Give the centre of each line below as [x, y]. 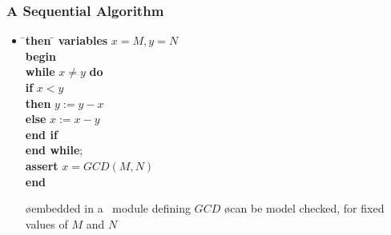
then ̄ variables [67, 40]
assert [42, 165]
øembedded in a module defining [108, 208]
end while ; [54, 150]
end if [41, 134]
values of [46, 223]
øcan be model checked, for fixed [304, 208]
